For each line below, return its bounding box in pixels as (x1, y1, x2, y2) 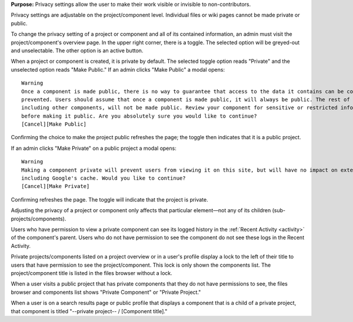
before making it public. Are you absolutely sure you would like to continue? (21, 112, 257, 119)
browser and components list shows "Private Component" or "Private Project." (11, 289, 201, 296)
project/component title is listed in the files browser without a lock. (11, 269, 173, 276)
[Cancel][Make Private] (21, 183, 90, 190)
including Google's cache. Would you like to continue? (21, 175, 186, 182)
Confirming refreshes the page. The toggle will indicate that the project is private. (11, 196, 208, 203)
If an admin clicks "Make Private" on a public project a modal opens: (11, 145, 176, 152)
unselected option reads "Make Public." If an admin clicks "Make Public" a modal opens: (11, 66, 225, 73)
